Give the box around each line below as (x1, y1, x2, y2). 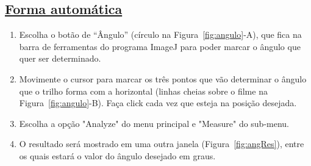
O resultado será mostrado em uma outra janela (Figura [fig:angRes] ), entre (19, 137, 304, 150)
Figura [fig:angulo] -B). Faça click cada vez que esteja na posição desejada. (19, 96, 297, 109)
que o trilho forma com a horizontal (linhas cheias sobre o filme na (19, 84, 268, 97)
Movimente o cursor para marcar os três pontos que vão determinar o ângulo (19, 72, 307, 85)
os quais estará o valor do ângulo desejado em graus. (19, 149, 216, 162)
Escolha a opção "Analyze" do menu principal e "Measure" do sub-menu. (19, 117, 290, 129)
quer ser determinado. (19, 52, 101, 65)
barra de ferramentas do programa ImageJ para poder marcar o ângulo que (19, 40, 301, 52)
